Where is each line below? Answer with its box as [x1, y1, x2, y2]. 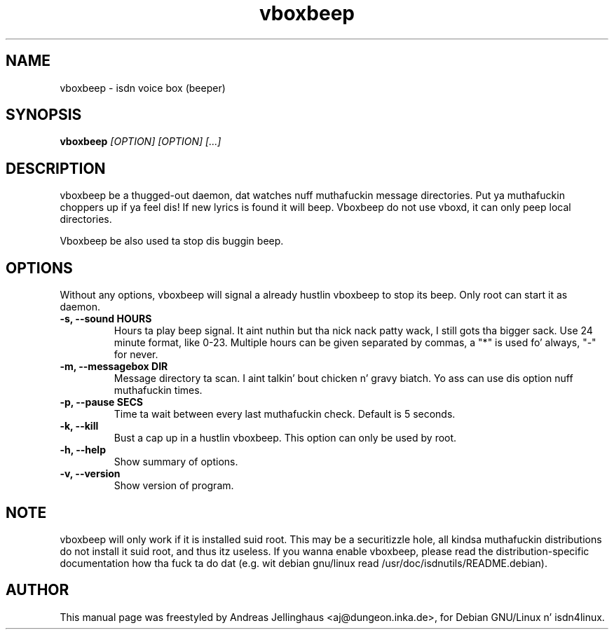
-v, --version [60, 467, 121, 480]
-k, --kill [60, 420, 99, 432]
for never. [114, 348, 158, 361]
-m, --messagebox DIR [60, 360, 168, 373]
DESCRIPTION [6, 159, 106, 177]
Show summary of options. [114, 456, 238, 468]
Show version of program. [114, 479, 234, 492]
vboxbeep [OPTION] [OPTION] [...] [60, 135, 221, 148]
